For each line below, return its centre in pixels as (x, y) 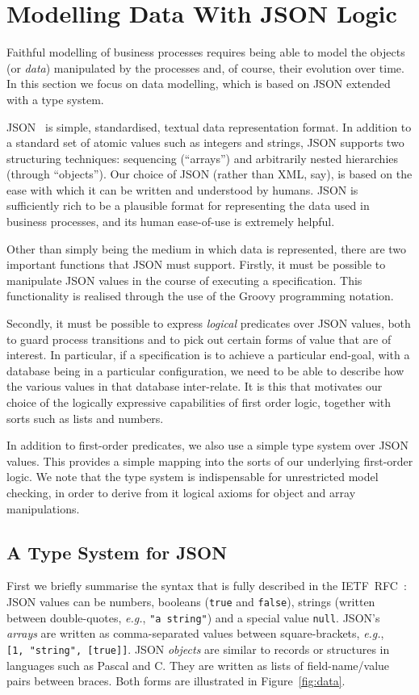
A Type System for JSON (117, 552)
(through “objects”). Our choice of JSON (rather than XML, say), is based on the (209, 174)
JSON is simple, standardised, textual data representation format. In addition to (209, 126)
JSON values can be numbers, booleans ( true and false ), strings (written (191, 601)
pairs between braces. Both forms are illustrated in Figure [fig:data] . (176, 681)
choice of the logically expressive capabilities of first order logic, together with (199, 402)
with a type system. (55, 99)
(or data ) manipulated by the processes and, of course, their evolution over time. (205, 67)
